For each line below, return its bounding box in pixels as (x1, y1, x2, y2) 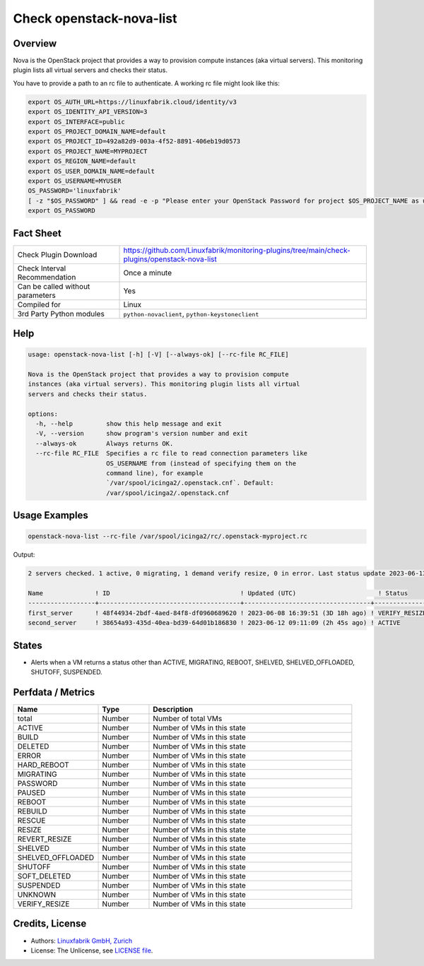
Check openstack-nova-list (13, 11, 177, 26)
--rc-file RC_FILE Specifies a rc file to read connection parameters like (35, 449, 307, 458)
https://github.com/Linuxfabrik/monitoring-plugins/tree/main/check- (123, 245, 351, 255)
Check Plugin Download (17, 249, 98, 259)
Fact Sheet (13, 227, 61, 239)
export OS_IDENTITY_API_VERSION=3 (28, 108, 148, 116)
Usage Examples (13, 509, 88, 522)
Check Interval (17, 263, 66, 273)
